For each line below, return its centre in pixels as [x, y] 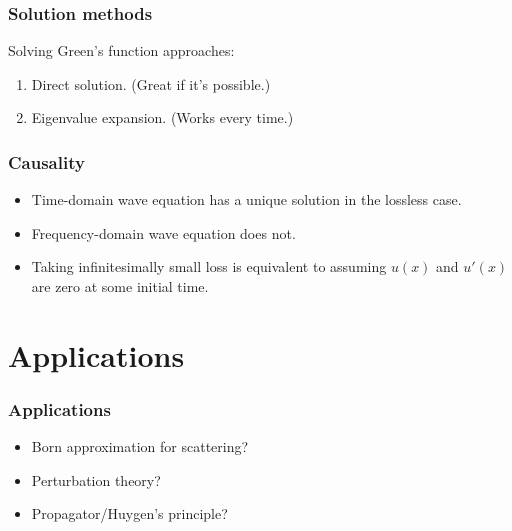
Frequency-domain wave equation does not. [163, 232]
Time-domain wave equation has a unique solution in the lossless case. [246, 199]
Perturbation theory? [96, 479]
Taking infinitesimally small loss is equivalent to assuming [209, 266]
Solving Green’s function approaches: [121, 50]
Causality [46, 161]
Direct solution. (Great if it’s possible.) [151, 83]
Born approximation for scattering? [140, 446]
